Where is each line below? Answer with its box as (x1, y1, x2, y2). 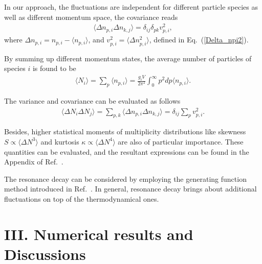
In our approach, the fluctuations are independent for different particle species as (4, 2, 258, 12)
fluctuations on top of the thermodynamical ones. (4, 193, 159, 204)
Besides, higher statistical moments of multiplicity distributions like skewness (4, 126, 246, 137)
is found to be (32, 63, 76, 74)
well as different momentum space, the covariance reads (4, 11, 178, 22)
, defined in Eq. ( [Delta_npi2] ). (149, 34, 249, 45)
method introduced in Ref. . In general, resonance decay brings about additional (4, 183, 257, 194)
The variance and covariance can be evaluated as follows (4, 95, 181, 106)
